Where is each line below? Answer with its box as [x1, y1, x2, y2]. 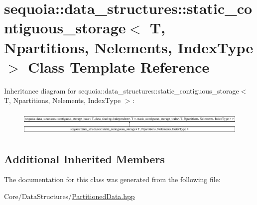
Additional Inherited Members [4, 151, 165, 166]
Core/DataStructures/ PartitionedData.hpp [4, 191, 135, 201]
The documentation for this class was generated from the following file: [4, 174, 221, 185]
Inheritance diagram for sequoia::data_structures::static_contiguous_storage [4, 85, 239, 96]
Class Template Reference [28, 56, 210, 77]
